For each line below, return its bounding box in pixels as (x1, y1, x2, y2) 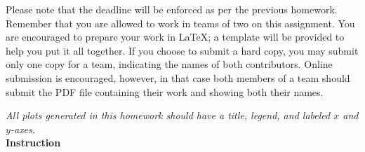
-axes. (10, 121, 36, 136)
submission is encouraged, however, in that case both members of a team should (6, 70, 350, 85)
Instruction (6, 135, 61, 150)
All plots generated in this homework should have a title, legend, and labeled (6, 108, 331, 123)
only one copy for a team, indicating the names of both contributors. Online (6, 57, 333, 71)
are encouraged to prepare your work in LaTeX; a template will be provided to (6, 29, 345, 44)
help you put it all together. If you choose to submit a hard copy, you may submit (6, 43, 359, 57)
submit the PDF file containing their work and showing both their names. (6, 84, 324, 99)
